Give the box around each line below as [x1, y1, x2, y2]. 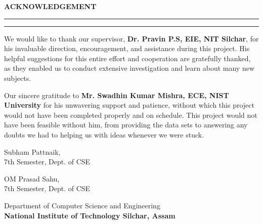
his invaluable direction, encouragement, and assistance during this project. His [4, 43, 250, 54]
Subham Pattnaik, [4, 146, 61, 157]
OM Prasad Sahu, [4, 173, 60, 184]
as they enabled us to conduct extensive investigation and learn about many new [4, 63, 255, 73]
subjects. [4, 72, 31, 83]
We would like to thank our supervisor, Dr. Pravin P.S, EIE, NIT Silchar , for [4, 33, 259, 43]
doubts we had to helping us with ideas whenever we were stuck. [4, 129, 204, 140]
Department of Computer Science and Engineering [4, 200, 160, 210]
